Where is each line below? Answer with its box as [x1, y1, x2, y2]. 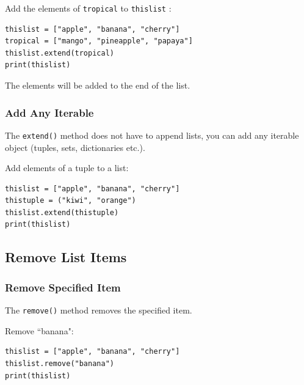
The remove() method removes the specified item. [5, 304, 192, 317]
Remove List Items [5, 248, 127, 266]
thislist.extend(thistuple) [5, 208, 119, 217]
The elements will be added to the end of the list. [5, 79, 190, 92]
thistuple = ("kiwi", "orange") [5, 196, 136, 205]
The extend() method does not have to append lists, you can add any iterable [5, 128, 299, 141]
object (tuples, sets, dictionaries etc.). [5, 141, 145, 153]
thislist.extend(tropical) [5, 48, 114, 57]
